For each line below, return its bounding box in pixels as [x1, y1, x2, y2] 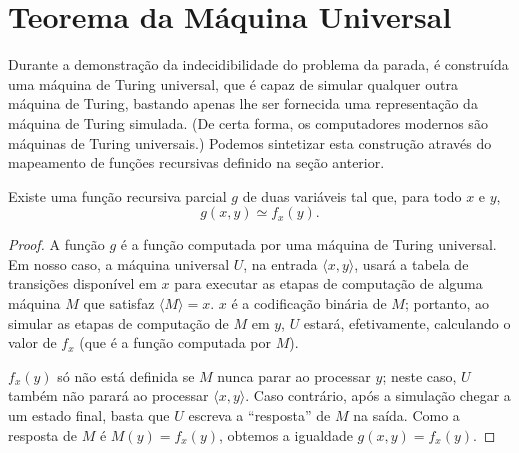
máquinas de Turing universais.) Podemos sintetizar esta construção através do [8, 132, 492, 153]
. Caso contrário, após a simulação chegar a [245, 385, 511, 406]
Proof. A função [8, 234, 105, 255]
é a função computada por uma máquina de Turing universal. [120, 234, 497, 255]
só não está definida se [57, 365, 195, 386]
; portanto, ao [404, 293, 489, 314]
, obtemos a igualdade [219, 424, 353, 445]
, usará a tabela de [354, 253, 469, 274]
